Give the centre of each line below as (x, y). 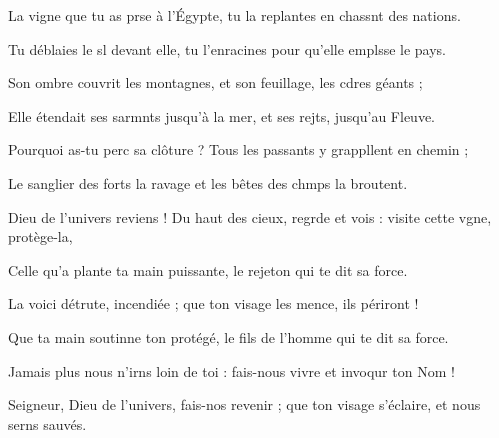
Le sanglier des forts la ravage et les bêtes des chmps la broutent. (208, 182)
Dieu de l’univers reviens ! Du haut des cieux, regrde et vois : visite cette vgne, (250, 216)
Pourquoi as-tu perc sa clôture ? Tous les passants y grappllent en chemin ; (238, 149)
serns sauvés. (47, 423)
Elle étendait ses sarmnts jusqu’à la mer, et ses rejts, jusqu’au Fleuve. (221, 115)
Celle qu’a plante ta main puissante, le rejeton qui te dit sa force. (208, 269)
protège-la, (40, 236)
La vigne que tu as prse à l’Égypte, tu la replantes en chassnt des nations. (234, 15)
